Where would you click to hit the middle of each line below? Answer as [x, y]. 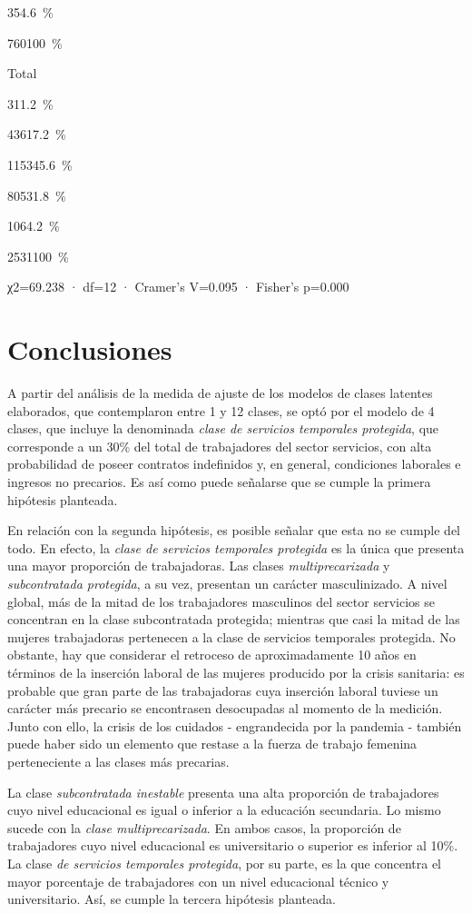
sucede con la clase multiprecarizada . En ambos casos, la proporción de [204, 827]
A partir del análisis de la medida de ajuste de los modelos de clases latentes [220, 393]
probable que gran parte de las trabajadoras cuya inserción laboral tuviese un [223, 690]
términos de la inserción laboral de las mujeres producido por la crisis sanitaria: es [236, 672]
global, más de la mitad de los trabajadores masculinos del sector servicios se [221, 601]
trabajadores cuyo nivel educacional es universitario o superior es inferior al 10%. [233, 845]
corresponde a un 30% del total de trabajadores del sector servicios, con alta [220, 446]
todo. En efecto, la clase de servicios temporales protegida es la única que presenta [236, 547]
